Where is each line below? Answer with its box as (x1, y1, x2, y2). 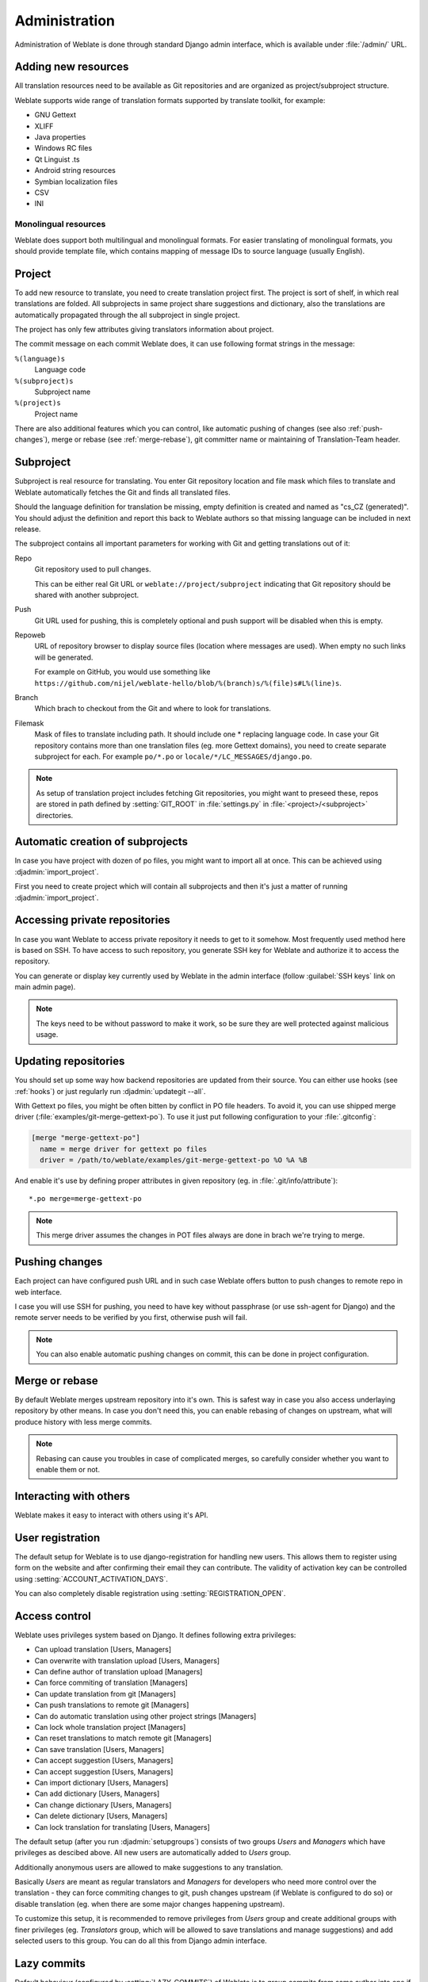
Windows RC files (34, 143, 93, 153)
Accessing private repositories (14, 913, 170, 927)
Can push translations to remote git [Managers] (34, 1701, 189, 1710)
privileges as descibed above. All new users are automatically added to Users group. (14, 1848, 292, 1858)
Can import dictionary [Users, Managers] (34, 1777, 169, 1787)
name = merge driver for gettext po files (40, 1144, 208, 1154)
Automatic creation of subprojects (14, 835, 189, 848)
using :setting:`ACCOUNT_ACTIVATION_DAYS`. (14, 1574, 168, 1583)
